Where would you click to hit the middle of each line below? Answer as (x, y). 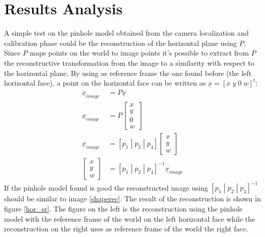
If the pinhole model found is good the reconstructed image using (106, 187)
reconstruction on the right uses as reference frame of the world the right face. (126, 229)
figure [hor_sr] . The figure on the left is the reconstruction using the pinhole (124, 209)
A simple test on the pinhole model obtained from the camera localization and (127, 33)
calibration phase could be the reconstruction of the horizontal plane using (121, 43)
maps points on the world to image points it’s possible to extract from (139, 53)
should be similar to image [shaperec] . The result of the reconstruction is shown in (132, 199)
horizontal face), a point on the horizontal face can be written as (105, 83)
